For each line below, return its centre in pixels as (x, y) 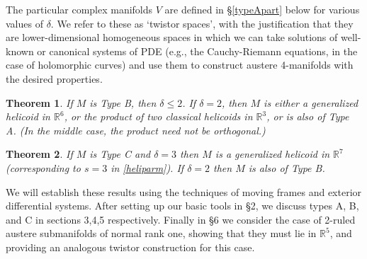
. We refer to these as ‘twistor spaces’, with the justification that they (202, 23)
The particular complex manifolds (79, 9)
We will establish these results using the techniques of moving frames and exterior (184, 191)
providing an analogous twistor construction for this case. (130, 247)
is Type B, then (123, 102)
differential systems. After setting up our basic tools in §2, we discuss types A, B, (182, 206)
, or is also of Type (308, 116)
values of (24, 23)
